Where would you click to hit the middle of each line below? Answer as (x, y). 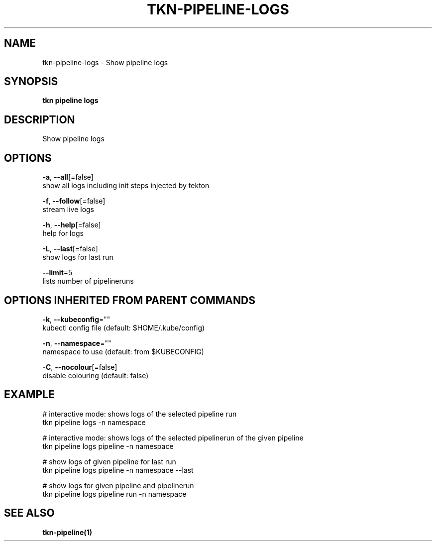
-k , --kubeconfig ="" (76, 319)
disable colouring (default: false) (96, 375)
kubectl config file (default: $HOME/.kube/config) (124, 327)
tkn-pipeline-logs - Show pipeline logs (105, 62)
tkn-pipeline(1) (67, 532)
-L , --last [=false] (70, 249)
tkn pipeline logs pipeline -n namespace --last (118, 470)
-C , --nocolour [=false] (80, 367)
